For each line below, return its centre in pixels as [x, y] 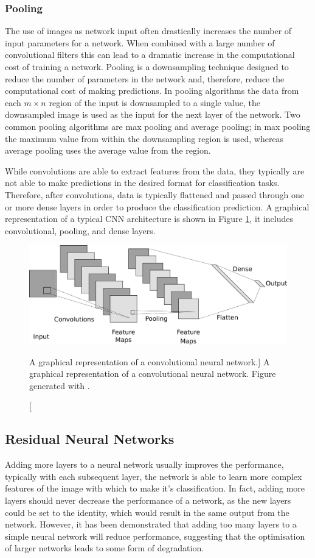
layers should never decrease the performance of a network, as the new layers [148, 500]
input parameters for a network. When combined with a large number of [140, 42]
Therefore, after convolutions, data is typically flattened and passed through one [155, 194]
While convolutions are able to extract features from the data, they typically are [155, 170]
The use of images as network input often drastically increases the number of [148, 31]
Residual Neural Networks [90, 439]
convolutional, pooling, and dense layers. [80, 230]
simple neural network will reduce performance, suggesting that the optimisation [155, 536]
